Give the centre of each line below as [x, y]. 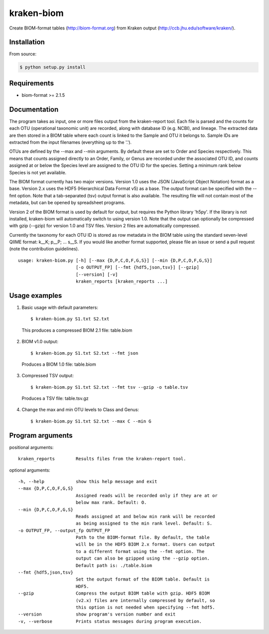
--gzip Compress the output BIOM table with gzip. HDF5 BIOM [114, 594]
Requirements [32, 83]
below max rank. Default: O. [111, 503]
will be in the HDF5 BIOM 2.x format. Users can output [145, 544]
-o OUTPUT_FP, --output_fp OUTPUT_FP [64, 530]
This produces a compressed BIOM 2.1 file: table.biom [77, 330]
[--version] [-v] [97, 274]
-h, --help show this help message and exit [88, 481]
